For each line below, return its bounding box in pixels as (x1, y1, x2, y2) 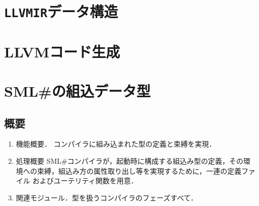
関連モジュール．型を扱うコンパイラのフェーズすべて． (16, 192, 198, 202)
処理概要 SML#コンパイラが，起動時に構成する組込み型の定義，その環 (16, 156, 250, 166)
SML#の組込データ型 (4, 81, 151, 101)
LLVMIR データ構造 (4, 1, 118, 22)
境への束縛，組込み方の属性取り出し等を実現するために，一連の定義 (16, 165, 242, 176)
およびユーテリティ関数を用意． (32, 175, 138, 186)
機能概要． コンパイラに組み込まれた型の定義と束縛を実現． (16, 139, 216, 149)
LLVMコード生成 (4, 41, 120, 61)
